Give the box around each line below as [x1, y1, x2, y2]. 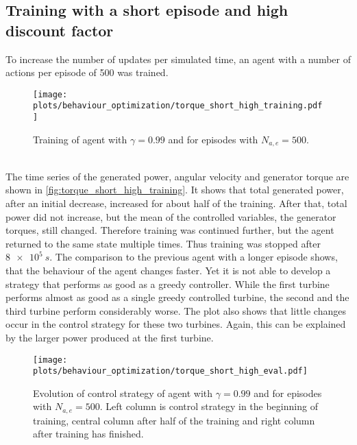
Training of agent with [33, 132, 127, 146]
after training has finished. [33, 426, 144, 441]
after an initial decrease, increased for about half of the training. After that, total [5, 195, 347, 210]
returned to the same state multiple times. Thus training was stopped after [5, 236, 321, 250]
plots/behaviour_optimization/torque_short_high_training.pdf [33, 101, 323, 111]
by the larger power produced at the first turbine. [5, 330, 214, 344]
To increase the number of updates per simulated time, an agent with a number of [5, 51, 351, 66]
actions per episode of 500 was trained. [5, 65, 169, 80]
